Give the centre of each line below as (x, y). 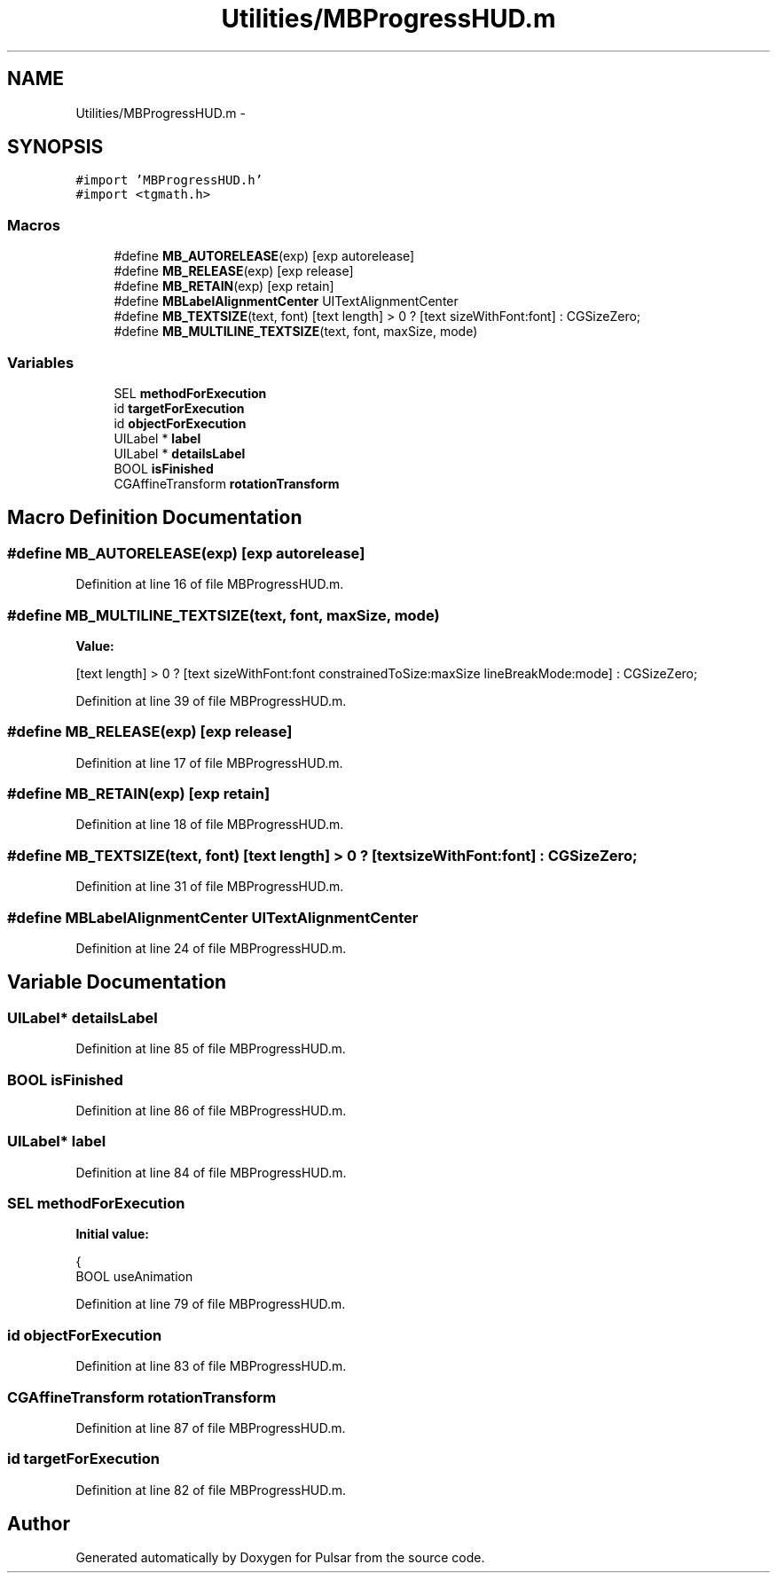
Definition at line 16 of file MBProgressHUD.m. (210, 584)
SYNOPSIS (55, 147)
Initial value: (112, 1234)
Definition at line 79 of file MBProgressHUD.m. (211, 1304)
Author (39, 1524)
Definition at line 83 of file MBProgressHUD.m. (211, 1366)
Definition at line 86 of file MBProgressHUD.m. (211, 1110)
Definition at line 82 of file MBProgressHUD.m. (211, 1490)
